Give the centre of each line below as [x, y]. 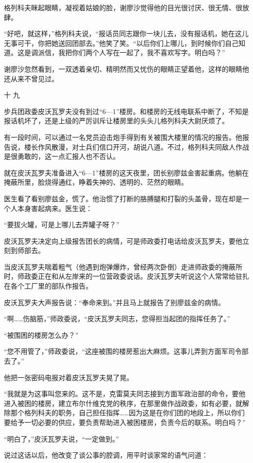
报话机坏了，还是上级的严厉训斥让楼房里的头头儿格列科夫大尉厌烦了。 [116, 121]
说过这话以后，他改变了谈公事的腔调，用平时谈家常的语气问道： [106, 455]
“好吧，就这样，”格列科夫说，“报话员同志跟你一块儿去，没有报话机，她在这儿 [126, 33]
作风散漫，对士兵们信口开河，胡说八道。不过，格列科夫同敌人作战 [143, 146]
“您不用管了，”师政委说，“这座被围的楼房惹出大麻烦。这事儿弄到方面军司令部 [126, 351]
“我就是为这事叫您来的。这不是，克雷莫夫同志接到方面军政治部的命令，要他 [125, 394]
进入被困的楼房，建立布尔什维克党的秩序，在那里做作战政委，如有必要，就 [123, 403]
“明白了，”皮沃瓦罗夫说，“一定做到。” [62, 438]
